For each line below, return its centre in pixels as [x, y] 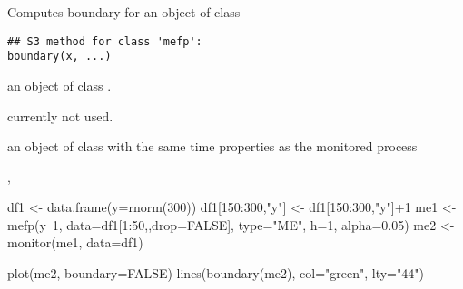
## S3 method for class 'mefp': [105, 41]
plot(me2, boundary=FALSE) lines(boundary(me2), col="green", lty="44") [216, 273]
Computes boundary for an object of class [124, 12]
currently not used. [60, 116]
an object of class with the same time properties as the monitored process [212, 146]
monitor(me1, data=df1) [75, 242]
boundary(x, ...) [59, 57]
